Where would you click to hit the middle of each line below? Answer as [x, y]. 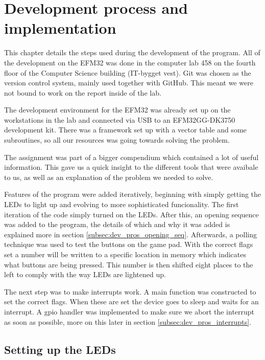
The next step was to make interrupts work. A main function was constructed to [130, 291]
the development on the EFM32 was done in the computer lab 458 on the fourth [130, 62]
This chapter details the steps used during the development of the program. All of [132, 52]
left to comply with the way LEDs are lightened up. [85, 274]
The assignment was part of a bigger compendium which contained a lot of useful [131, 157]
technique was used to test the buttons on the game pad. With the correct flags [129, 244]
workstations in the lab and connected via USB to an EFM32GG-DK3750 [120, 119]
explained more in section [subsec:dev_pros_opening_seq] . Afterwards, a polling [130, 234]
